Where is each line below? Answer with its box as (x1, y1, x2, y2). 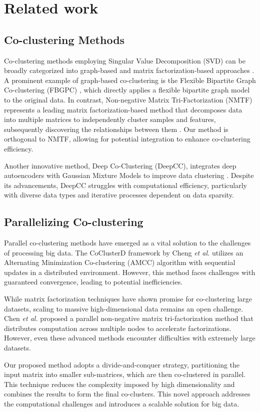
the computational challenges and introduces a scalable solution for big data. (4, 398, 239, 408)
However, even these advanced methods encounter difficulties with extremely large (4, 332, 255, 343)
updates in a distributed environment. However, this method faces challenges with (4, 266, 255, 277)
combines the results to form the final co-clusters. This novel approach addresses (4, 388, 250, 399)
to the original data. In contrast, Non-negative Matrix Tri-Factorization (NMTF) (4, 94, 252, 104)
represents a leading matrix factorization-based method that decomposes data (4, 104, 242, 114)
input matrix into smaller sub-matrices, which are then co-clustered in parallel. (4, 369, 246, 379)
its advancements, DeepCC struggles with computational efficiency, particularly (4, 179, 247, 190)
